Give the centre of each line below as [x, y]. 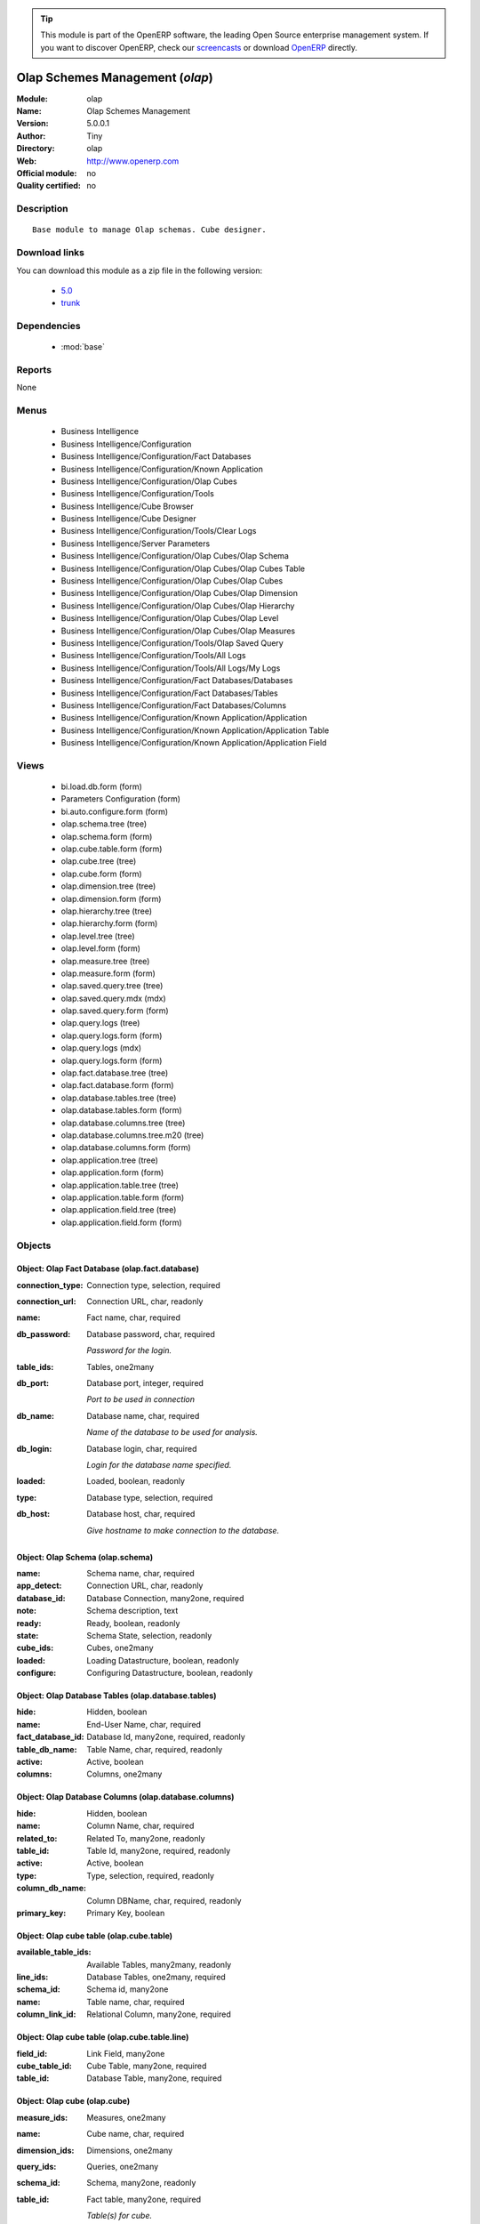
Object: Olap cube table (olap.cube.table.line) [103, 2037]
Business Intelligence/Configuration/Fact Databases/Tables [170, 693]
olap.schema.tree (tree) [104, 824]
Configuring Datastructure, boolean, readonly [170, 1673]
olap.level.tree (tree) [98, 936]
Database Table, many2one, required [154, 2078]
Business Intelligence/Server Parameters [136, 544]
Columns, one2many [124, 1774]
